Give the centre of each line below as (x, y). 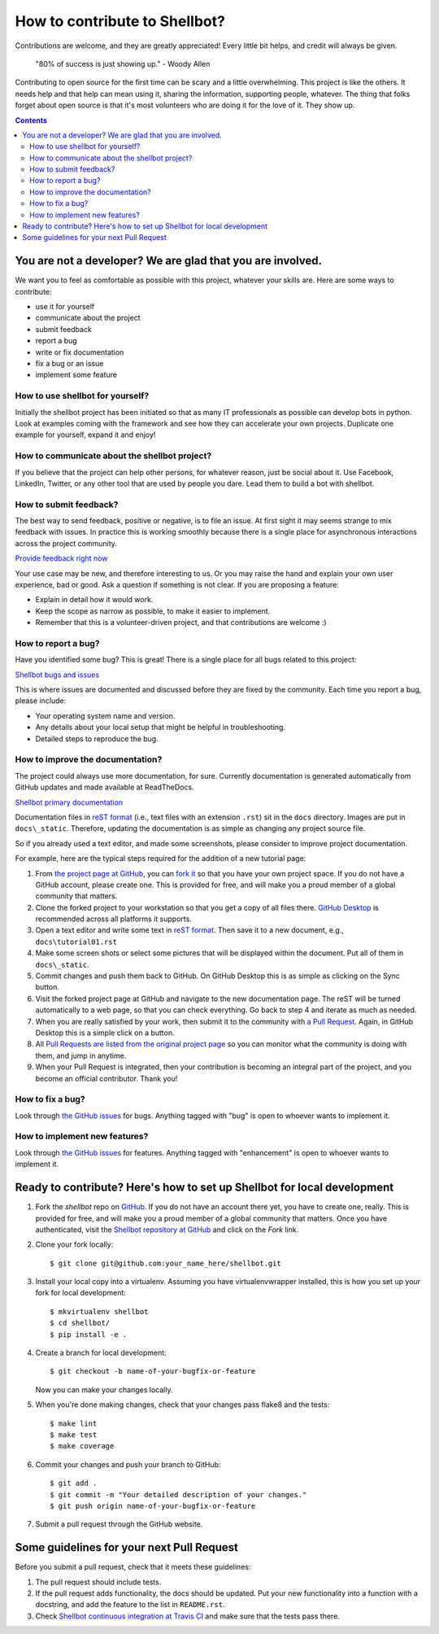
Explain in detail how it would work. (94, 600)
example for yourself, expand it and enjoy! (85, 435)
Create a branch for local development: (101, 1353)
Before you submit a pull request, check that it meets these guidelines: (133, 1567)
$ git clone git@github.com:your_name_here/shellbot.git (166, 1263)
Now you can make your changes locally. (104, 1389)
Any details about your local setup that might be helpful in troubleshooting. (161, 727)
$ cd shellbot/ (80, 1323)
